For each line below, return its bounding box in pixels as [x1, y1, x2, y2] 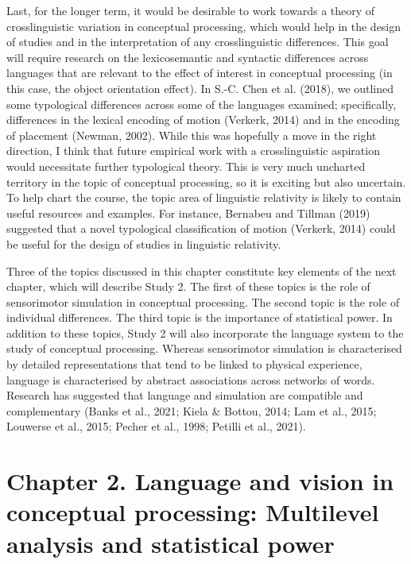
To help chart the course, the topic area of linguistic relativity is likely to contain [6, 189, 401, 206]
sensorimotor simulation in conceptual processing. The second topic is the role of [6, 293, 400, 310]
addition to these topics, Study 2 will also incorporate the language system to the [6, 324, 404, 341]
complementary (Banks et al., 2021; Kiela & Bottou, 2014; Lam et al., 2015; [6, 402, 377, 419]
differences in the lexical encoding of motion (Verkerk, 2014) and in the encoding [6, 111, 400, 128]
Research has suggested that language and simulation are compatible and [6, 387, 363, 404]
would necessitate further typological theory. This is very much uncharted [6, 157, 366, 174]
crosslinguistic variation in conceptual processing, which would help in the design [6, 17, 401, 34]
